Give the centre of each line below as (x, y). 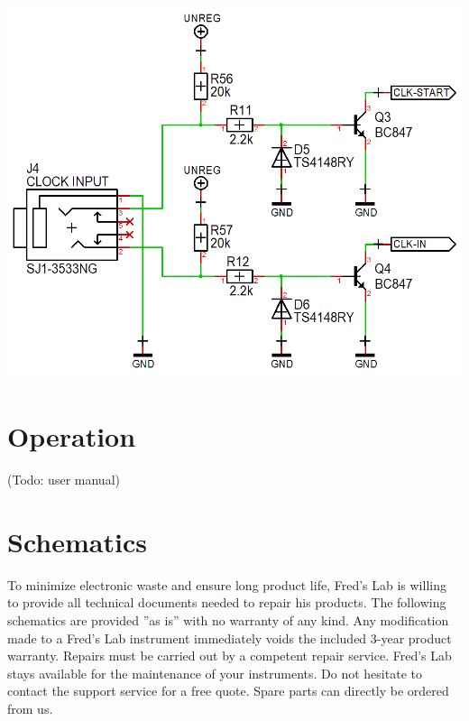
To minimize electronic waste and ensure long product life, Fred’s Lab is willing (227, 584)
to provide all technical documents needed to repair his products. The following (227, 602)
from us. (30, 708)
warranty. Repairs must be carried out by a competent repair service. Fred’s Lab (230, 656)
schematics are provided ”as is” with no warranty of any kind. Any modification (228, 619)
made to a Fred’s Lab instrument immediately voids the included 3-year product (230, 638)
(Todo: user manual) (64, 480)
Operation (72, 436)
